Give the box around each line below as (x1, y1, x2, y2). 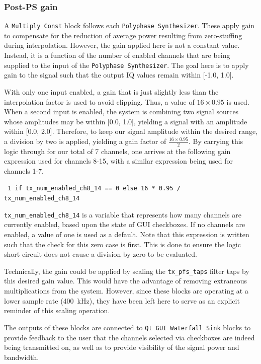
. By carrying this (189, 135, 243, 146)
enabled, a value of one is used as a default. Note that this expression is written (4, 229, 249, 240)
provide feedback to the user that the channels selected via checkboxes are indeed (4, 332, 255, 342)
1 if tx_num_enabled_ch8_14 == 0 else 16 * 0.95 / (8, 185, 181, 192)
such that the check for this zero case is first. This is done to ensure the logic (4, 239, 241, 249)
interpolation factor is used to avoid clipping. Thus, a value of (4, 96, 195, 107)
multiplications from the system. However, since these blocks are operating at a (4, 285, 248, 296)
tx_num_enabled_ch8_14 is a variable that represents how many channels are (4, 209, 241, 220)
